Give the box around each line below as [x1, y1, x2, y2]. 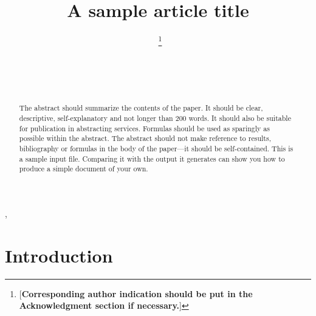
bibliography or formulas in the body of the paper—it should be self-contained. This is [19, 143, 294, 153]
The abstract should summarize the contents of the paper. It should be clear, [19, 103, 263, 113]
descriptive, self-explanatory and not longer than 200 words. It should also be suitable [19, 113, 291, 123]
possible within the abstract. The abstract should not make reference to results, [19, 133, 271, 143]
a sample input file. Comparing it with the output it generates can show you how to [19, 153, 285, 163]
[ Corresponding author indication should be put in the [19, 287, 253, 300]
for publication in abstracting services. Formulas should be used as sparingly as [19, 123, 270, 133]
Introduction [5, 242, 113, 267]
